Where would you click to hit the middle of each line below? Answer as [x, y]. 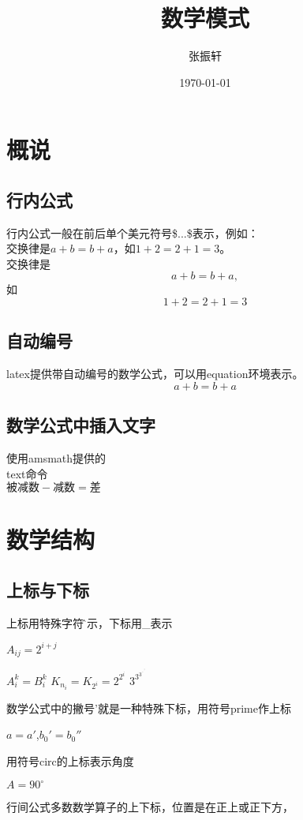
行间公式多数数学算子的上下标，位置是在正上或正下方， [150, 807]
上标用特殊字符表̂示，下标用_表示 [90, 622]
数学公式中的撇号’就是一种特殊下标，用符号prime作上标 [149, 708]
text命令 [27, 473]
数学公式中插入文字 [81, 425]
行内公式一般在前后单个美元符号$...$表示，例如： [133, 232]
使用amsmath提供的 [56, 458]
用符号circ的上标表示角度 [70, 760]
